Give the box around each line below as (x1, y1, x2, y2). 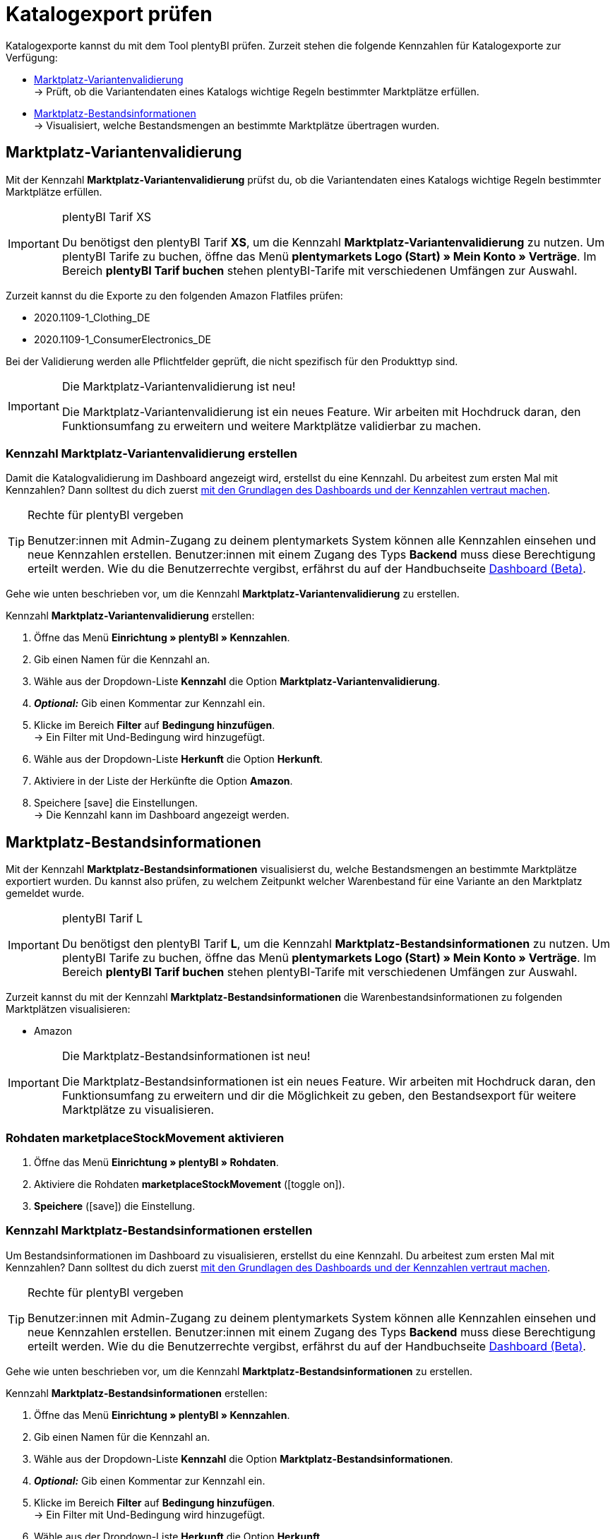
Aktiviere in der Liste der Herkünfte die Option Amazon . (34, 775, 293, 788)
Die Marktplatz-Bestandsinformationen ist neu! (61, 1049, 311, 1064)
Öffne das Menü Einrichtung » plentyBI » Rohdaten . (34, 1155, 279, 1168)
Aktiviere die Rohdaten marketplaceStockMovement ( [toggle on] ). (34, 1177, 345, 1190)
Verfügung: (6, 51, 58, 64)
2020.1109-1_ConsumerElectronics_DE (34, 333, 211, 345)
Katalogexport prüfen (6, 2, 213, 26)
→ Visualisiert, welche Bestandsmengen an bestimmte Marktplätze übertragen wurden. (34, 119, 440, 131)
